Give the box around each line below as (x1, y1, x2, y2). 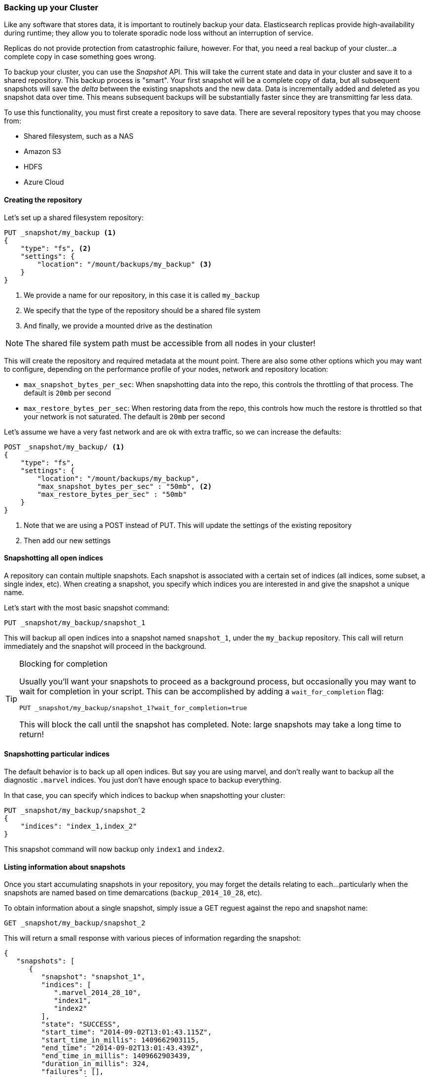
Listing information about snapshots (4, 862, 126, 871)
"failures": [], (41, 1068, 104, 1076)
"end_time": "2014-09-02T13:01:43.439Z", (41, 1044, 204, 1052)
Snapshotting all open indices (4, 554, 104, 562)
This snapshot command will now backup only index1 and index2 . (4, 845, 224, 854)
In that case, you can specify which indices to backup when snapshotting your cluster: (4, 791, 285, 800)
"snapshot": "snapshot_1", (41, 973, 145, 981)
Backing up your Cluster (4, 2, 99, 12)
